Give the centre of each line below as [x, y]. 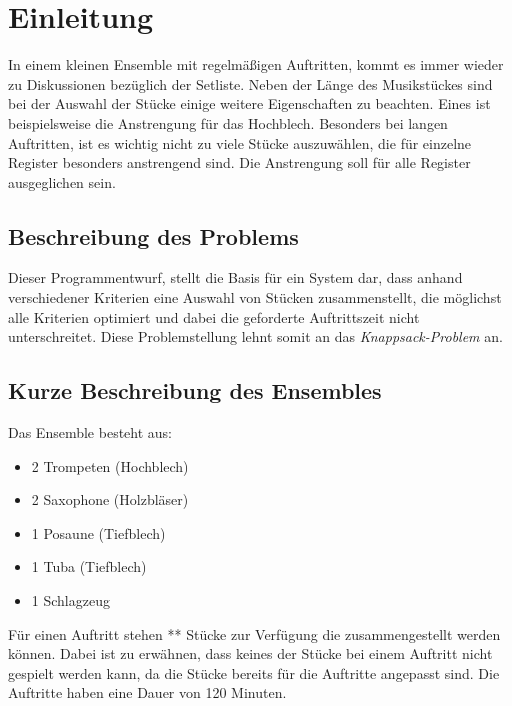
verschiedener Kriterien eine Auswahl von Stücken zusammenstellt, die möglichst [255, 297]
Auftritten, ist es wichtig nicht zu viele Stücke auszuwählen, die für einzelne [240, 142]
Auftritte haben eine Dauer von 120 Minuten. [147, 692]
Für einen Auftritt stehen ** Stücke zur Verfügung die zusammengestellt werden [254, 633]
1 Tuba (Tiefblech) [89, 566]
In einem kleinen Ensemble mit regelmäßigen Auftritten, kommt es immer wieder [256, 64]
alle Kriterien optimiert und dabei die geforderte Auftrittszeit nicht [214, 316]
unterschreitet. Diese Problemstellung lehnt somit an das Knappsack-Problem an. [255, 336]
